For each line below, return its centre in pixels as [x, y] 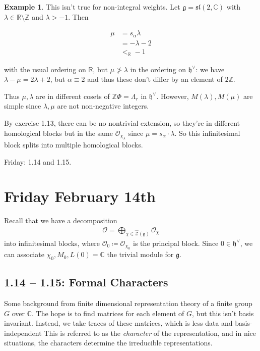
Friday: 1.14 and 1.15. [38, 161]
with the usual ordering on [45, 69]
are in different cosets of [73, 96]
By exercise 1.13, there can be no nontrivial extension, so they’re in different [122, 122]
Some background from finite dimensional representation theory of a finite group [128, 303]
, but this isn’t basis [223, 313]
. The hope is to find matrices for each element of [108, 313]
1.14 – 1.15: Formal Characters [86, 282]
